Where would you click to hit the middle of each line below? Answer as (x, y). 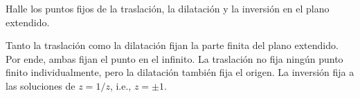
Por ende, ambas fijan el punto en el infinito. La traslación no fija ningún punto (174, 58)
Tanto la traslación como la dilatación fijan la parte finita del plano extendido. (172, 45)
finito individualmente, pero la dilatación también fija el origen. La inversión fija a (180, 72)
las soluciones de (40, 85)
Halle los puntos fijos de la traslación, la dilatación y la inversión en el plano (168, 8)
